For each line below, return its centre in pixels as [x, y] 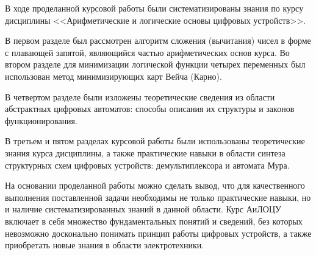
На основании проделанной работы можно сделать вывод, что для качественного [155, 185]
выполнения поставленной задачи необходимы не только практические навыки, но [158, 197]
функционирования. [41, 120]
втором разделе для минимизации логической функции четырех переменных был [155, 64]
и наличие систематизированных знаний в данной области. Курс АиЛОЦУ [143, 209]
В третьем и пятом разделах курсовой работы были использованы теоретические [155, 141]
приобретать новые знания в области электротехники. [105, 245]
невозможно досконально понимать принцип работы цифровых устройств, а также [158, 233]
